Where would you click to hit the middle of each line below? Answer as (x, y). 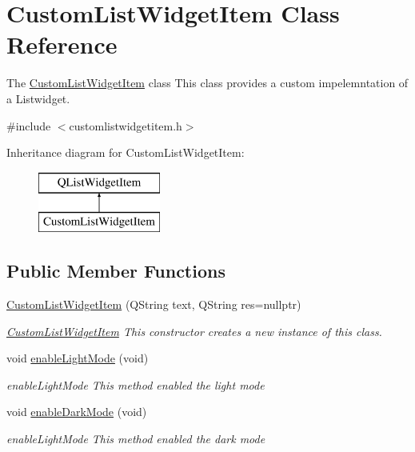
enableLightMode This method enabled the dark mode (136, 439)
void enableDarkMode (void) (77, 412)
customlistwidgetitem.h (126, 125)
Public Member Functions (116, 271)
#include (29, 125)
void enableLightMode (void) (78, 358)
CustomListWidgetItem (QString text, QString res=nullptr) (154, 304)
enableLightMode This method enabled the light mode (136, 384)
